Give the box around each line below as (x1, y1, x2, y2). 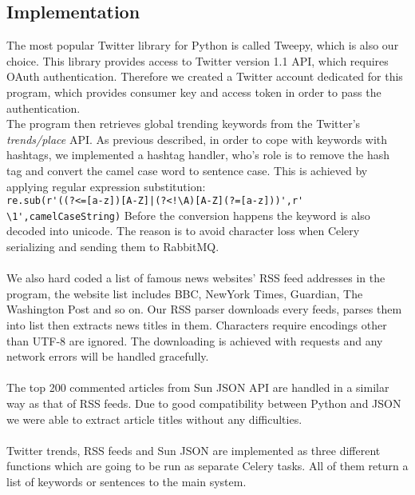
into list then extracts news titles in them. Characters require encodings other (6, 317, 387, 333)
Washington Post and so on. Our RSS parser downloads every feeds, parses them (6, 301, 402, 317)
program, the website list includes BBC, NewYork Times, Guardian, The (6, 285, 363, 301)
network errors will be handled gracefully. (6, 348, 209, 365)
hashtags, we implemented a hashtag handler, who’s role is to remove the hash (6, 146, 390, 163)
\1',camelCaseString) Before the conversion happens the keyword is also (6, 206, 370, 223)
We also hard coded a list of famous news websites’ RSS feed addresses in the (6, 269, 385, 286)
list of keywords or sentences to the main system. (6, 473, 247, 489)
